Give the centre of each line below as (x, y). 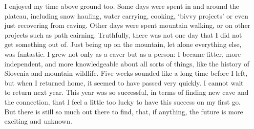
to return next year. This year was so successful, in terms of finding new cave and (127, 92)
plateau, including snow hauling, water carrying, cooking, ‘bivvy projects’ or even (126, 15)
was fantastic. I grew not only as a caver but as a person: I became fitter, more (123, 54)
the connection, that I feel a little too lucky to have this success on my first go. (123, 101)
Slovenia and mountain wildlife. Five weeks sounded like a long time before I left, (126, 73)
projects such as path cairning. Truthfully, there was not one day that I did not (123, 34)
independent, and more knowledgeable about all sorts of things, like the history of (127, 63)
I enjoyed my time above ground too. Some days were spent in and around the (122, 6)
